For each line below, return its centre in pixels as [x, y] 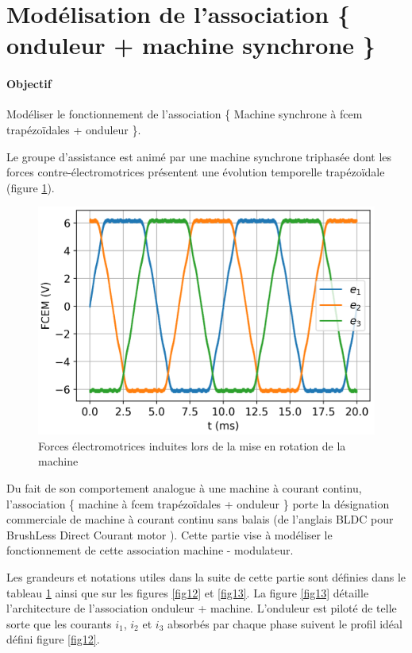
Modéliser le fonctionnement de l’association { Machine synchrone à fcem [185, 114]
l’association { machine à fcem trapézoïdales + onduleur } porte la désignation [198, 503]
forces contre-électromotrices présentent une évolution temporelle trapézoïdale [196, 172]
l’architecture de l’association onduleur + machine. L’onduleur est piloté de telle [202, 608]
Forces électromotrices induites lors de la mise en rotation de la [192, 445]
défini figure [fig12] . [53, 639]
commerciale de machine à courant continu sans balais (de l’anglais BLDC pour [200, 519]
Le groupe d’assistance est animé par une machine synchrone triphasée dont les [199, 156]
